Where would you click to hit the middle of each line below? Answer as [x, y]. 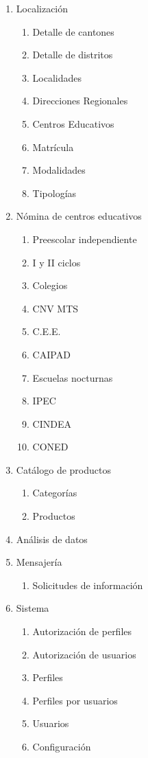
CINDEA [52, 423]
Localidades [57, 77]
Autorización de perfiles [82, 631]
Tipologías [54, 193]
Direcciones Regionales [80, 101]
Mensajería [39, 562]
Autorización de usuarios [84, 654]
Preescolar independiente [85, 239]
